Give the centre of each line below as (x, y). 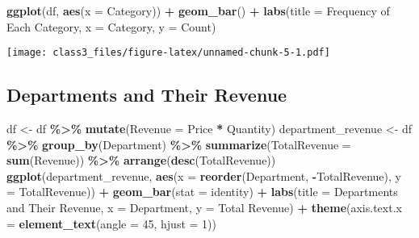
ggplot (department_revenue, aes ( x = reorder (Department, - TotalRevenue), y (204, 175)
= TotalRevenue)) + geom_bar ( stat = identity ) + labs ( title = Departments (202, 192)
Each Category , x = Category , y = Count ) (111, 26)
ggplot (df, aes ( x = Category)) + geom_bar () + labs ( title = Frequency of (198, 10)
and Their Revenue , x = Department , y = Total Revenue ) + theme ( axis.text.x (204, 208)
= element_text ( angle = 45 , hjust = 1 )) (111, 223)
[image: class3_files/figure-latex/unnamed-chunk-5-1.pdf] (168, 53)
